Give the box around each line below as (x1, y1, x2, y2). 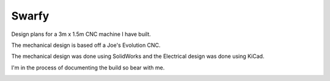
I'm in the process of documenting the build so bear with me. (11, 64, 165, 71)
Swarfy (11, 9, 50, 23)
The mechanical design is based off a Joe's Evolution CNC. (11, 41, 161, 49)
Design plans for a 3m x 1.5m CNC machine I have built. (11, 30, 151, 38)
